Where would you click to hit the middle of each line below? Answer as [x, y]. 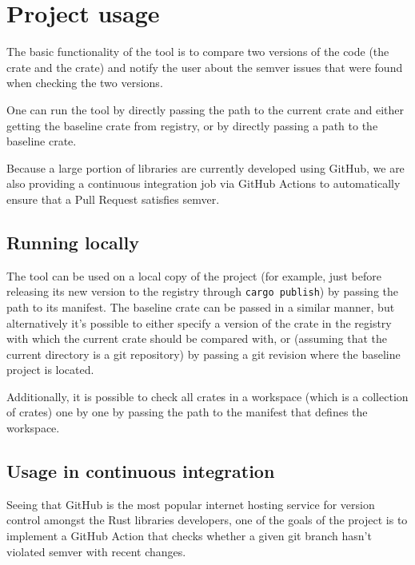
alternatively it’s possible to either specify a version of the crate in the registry [199, 322]
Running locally [73, 242]
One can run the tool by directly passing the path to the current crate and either [206, 109]
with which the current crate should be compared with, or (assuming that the [197, 338]
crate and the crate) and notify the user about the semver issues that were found [205, 67]
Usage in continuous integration [141, 471]
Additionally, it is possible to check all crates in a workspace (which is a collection [207, 396]
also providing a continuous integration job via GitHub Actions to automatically [204, 183]
